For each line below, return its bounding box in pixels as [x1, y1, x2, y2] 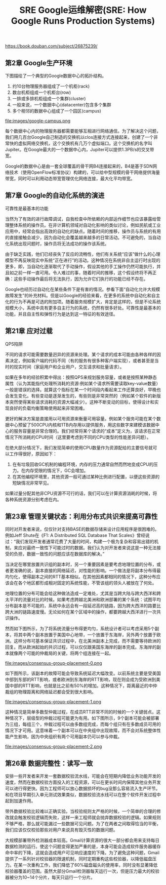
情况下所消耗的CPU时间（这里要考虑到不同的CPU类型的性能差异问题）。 [5, 434, 152, 440]
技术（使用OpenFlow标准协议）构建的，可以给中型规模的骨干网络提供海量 [9, 169, 160, 175]
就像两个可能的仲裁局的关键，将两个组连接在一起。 [9, 650, 114, 656]
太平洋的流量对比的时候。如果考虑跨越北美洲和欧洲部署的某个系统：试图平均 [5, 597, 161, 603]
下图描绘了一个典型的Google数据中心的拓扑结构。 [5, 73, 107, 79]
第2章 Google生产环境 [5, 59, 73, 67]
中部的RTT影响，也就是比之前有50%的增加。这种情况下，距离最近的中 [9, 683, 153, 689]
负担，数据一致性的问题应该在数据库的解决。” [13, 551, 105, 557]
